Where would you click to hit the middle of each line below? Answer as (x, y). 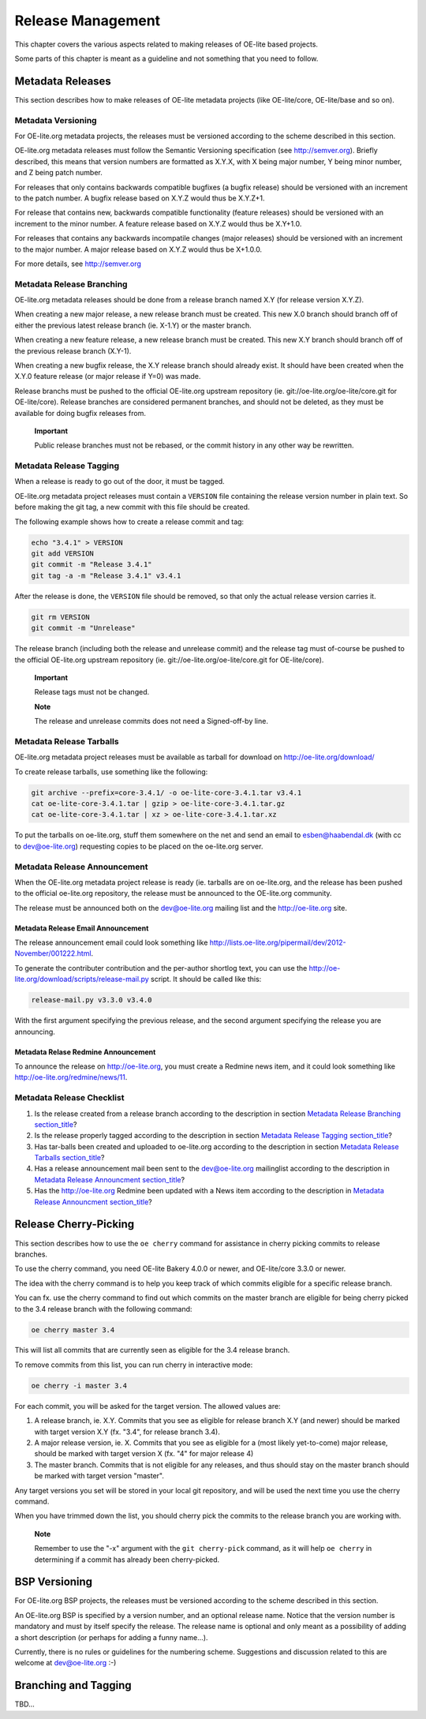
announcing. (35, 1032)
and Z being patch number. (58, 173)
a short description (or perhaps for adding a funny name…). (111, 1637)
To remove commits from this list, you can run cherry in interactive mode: (134, 1365)
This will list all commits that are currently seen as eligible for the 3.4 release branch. (152, 1350)
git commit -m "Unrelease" (83, 628)
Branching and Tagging (73, 1685)
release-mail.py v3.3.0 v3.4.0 (92, 1000)
